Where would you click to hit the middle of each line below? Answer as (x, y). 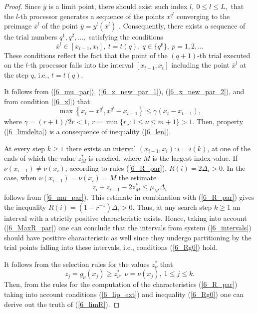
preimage (18, 26)
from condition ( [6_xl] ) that (47, 101)
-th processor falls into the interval (81, 65)
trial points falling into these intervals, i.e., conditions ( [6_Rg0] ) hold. (111, 247)
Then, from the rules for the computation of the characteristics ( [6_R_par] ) (121, 284)
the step (16, 74)
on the (14, 65)
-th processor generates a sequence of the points (91, 16)
